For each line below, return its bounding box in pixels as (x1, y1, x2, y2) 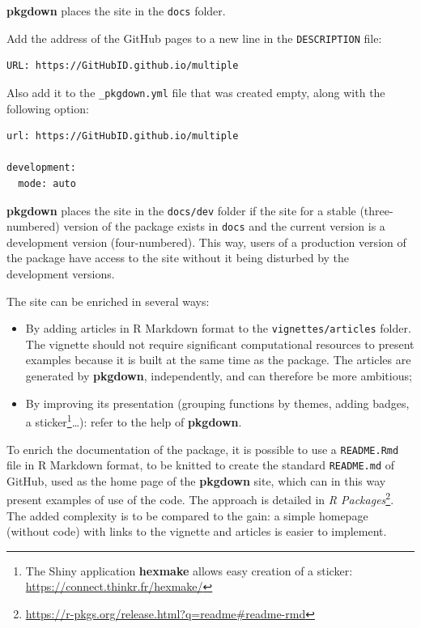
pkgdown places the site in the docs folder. (6, 2, 226, 19)
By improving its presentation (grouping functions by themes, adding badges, (25, 394, 410, 411)
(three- (359, 202, 393, 219)
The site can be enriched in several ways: (6, 292, 210, 309)
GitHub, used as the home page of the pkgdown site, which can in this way (6, 472, 386, 489)
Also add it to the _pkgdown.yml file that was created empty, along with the (6, 83, 385, 100)
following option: (6, 100, 89, 117)
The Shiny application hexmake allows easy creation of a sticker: (25, 562, 353, 579)
